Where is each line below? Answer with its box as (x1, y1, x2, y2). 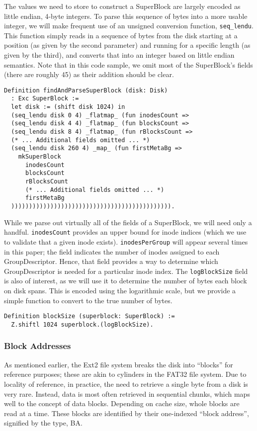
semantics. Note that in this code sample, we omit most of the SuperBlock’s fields (4, 59, 253, 70)
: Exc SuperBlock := (11, 95, 79, 102)
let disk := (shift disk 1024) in (11, 103, 125, 111)
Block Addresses (4, 340, 71, 352)
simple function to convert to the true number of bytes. (4, 295, 172, 305)
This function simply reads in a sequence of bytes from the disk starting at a (4, 30, 238, 40)
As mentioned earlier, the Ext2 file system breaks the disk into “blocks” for (4, 359, 233, 369)
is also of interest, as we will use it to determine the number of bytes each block (4, 275, 247, 286)
